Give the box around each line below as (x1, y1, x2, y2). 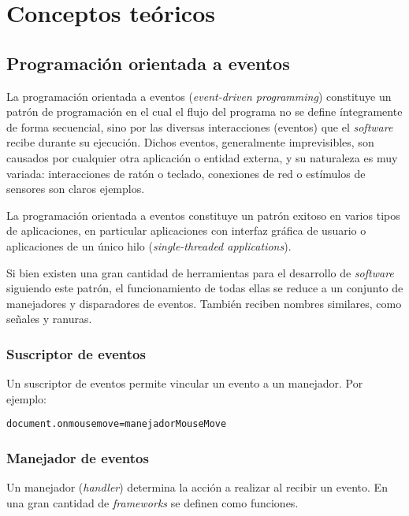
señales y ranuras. (6, 310, 92, 327)
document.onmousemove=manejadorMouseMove (6, 418, 227, 430)
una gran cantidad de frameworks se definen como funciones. (6, 494, 299, 510)
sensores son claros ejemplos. (6, 180, 145, 197)
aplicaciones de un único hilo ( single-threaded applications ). (6, 237, 292, 254)
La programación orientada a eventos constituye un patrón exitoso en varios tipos (6, 206, 400, 223)
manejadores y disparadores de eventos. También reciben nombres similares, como (6, 295, 402, 311)
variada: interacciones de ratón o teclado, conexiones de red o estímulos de (6, 165, 366, 181)
